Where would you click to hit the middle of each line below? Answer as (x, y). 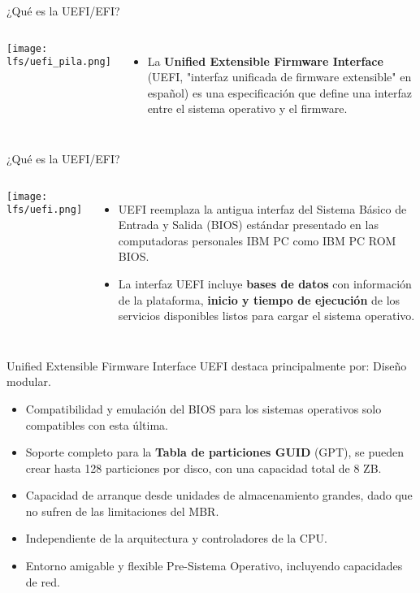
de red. (43, 581)
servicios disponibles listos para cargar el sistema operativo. (266, 316)
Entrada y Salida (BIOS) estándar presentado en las (248, 225)
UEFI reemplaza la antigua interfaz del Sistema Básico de (262, 208)
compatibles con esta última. (97, 424)
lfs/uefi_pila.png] (59, 62)
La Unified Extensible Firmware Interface (265, 61)
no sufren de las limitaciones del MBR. (122, 511)
